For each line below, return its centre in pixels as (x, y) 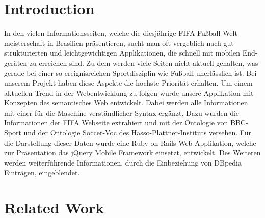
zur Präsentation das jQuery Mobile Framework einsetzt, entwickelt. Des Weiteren (132, 153)
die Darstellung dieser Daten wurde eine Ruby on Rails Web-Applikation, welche (130, 142)
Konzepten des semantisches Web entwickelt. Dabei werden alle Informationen (126, 103)
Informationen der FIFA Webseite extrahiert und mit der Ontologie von (116, 122)
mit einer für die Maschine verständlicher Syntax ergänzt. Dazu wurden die (122, 112)
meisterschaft (25, 43)
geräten (16, 62)
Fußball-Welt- (219, 33)
